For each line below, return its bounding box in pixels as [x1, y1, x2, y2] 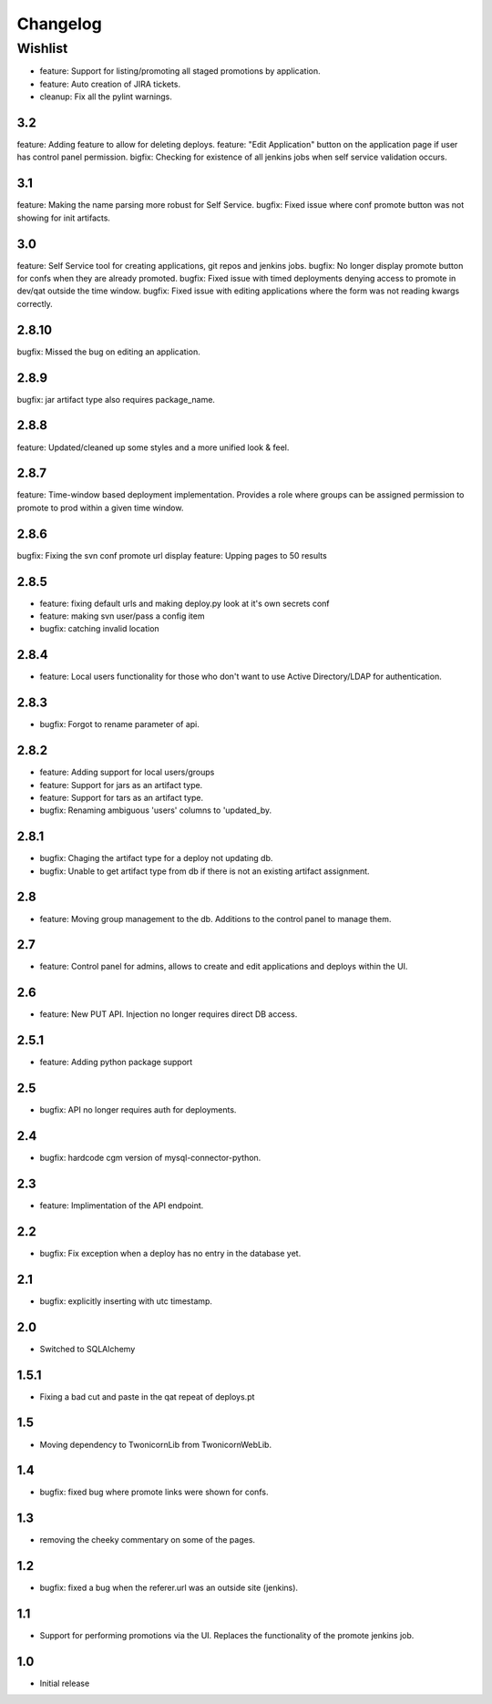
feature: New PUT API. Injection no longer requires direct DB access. [39, 1009, 298, 1020]
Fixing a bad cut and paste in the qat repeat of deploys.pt [39, 1391, 255, 1402]
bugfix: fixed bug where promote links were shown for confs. [39, 1486, 269, 1498]
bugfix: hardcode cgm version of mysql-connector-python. [39, 1153, 261, 1164]
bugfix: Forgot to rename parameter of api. [39, 719, 200, 730]
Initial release [39, 1678, 90, 1689]
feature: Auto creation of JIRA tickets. [39, 78, 181, 89]
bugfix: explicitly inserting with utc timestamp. [39, 1295, 213, 1307]
